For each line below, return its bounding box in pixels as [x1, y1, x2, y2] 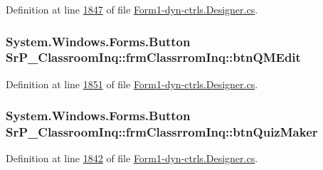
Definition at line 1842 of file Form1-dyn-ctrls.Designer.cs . [6, 151, 258, 166]
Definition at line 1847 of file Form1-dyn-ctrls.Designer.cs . [6, 2, 258, 16]
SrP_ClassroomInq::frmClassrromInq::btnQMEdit [6, 48, 301, 66]
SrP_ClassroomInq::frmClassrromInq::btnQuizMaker [6, 123, 318, 141]
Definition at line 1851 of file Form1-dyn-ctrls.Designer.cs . [6, 76, 258, 91]
